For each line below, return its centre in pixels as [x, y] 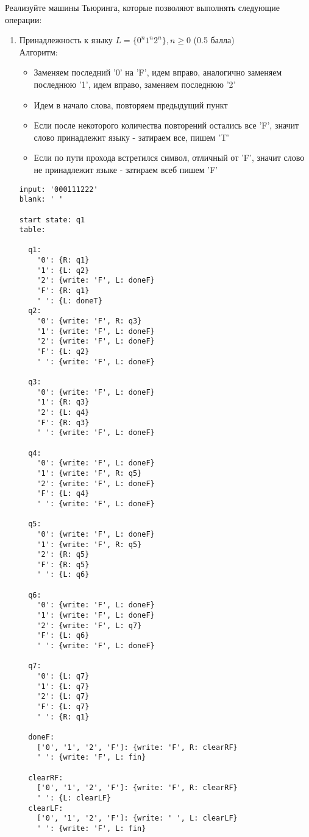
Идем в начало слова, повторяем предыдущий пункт [131, 104]
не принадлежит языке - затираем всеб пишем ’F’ [126, 169]
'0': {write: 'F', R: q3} [89, 321]
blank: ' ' [41, 200]
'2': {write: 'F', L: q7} [89, 625]
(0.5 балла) [214, 40]
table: [32, 230]
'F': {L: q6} [63, 636]
